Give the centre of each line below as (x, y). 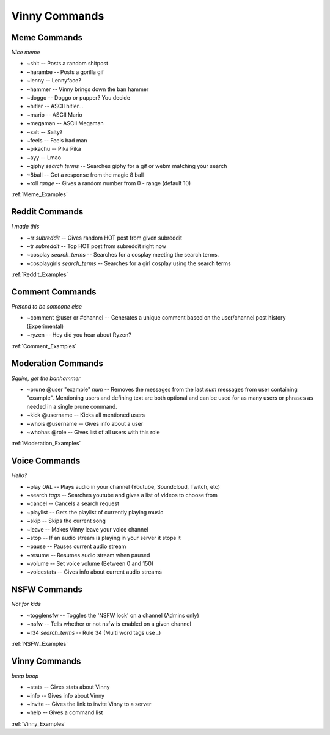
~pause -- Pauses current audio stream (76, 546)
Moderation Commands (57, 364)
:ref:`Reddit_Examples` (40, 274)
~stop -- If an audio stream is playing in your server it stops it (104, 538)
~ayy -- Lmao (44, 157)
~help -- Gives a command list (65, 712)
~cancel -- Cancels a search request (73, 503)
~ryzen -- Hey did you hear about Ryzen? (79, 335)
